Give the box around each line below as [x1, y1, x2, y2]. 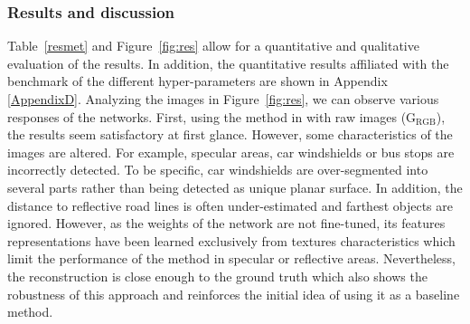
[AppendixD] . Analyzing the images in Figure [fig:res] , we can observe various [7, 90, 439, 108]
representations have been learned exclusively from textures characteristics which [7, 231, 456, 250]
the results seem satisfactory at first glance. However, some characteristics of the [7, 125, 453, 144]
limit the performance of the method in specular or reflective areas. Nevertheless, [7, 249, 456, 268]
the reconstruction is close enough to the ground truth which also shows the [7, 266, 428, 285]
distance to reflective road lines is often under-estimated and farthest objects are [7, 195, 453, 214]
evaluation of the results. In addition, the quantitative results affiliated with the [7, 53, 449, 72]
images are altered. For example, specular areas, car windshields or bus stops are [7, 142, 455, 161]
